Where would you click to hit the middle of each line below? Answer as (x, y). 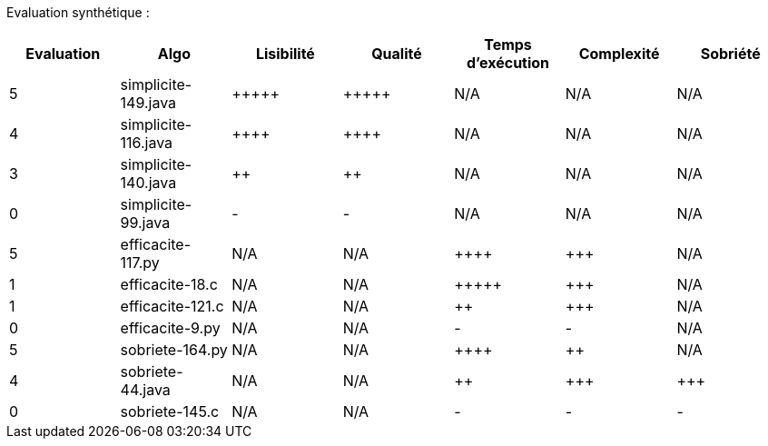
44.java (145, 390)
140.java (148, 183)
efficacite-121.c (172, 306)
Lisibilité (285, 54)
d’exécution (508, 63)
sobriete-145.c (170, 411)
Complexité (619, 54)
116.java (147, 143)
